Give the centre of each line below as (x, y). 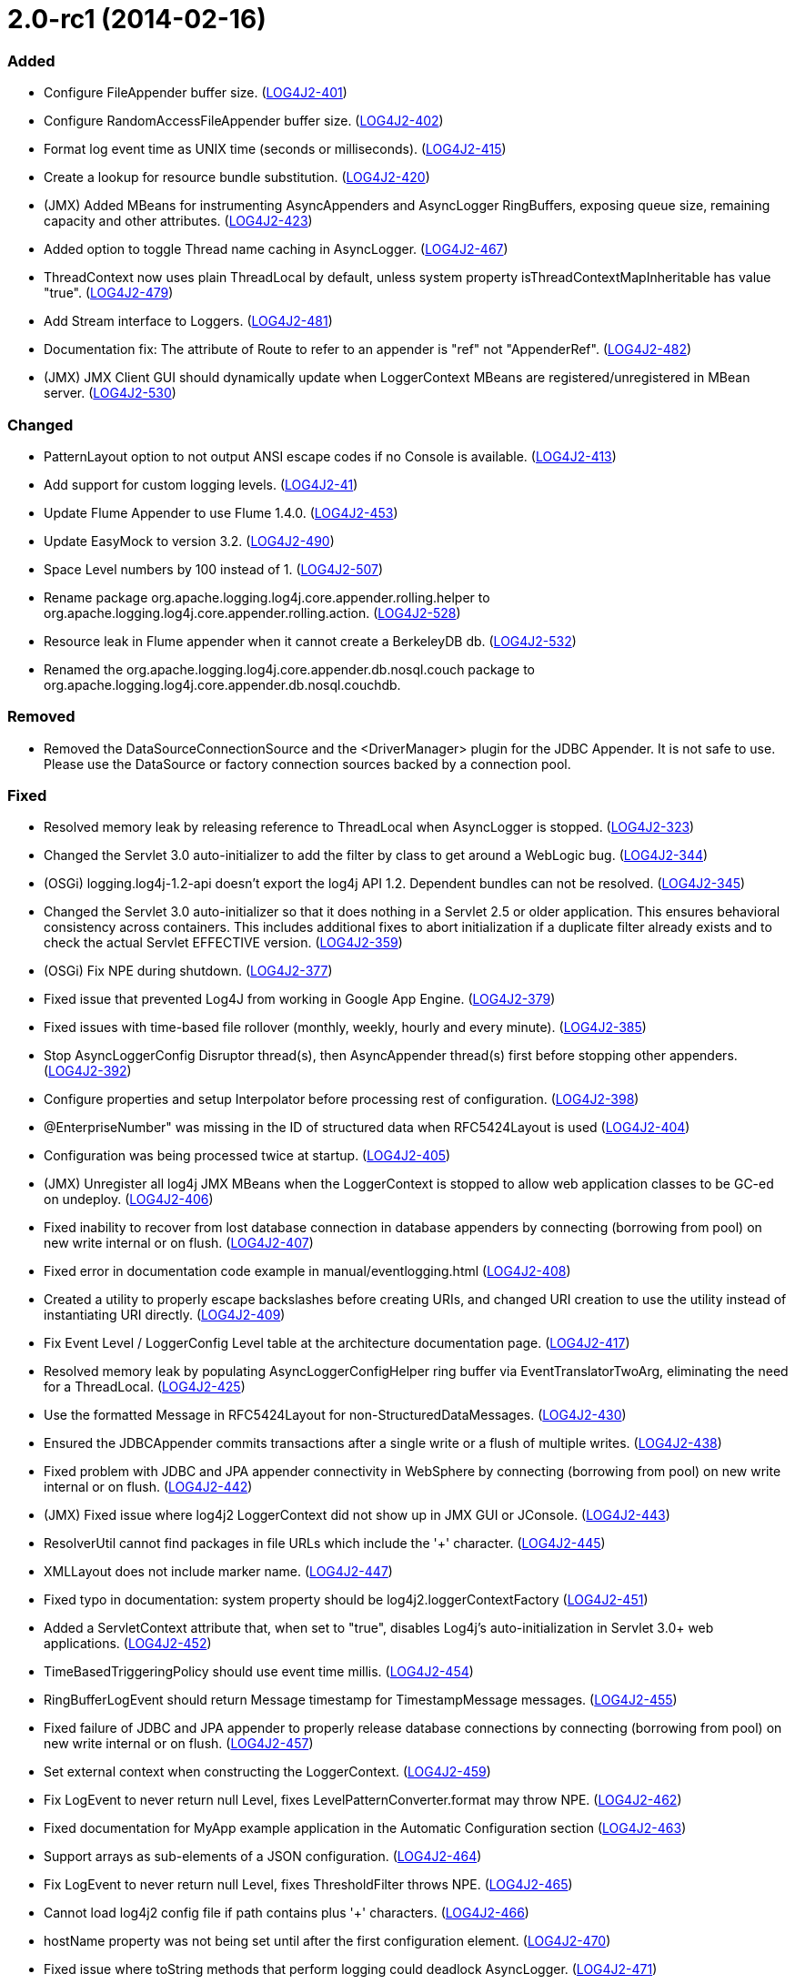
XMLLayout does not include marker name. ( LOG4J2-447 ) (218, 1572)
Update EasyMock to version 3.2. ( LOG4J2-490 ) (189, 541)
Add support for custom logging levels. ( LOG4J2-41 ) (201, 484)
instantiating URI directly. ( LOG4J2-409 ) (165, 1315)
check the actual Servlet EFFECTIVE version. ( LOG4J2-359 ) (223, 943)
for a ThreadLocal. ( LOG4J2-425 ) (145, 1387)
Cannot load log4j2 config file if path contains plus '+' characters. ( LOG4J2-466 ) (287, 1913)
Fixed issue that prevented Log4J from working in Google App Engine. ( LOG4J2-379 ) (300, 999)
